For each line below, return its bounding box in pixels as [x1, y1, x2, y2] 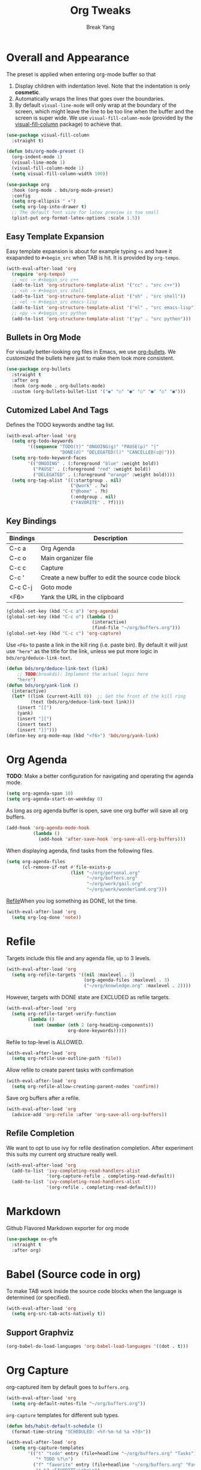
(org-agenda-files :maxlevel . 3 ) [83, 977, 170, 984]
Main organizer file [41, 554, 94, 562]
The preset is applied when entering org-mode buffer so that [6, 70, 156, 78]
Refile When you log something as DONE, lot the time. [6, 897, 138, 904]
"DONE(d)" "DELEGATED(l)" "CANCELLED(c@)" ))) [59, 449, 175, 456]
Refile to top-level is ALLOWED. [6, 1038, 84, 1045]
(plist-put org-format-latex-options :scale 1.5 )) [11, 215, 141, 221]
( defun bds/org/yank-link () [6, 682, 79, 689]
